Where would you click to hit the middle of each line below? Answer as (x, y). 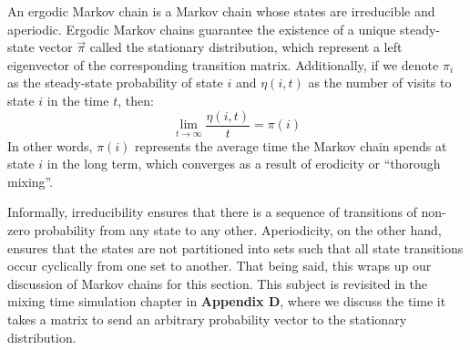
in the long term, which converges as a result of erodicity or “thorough (244, 164)
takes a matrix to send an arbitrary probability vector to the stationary (207, 319)
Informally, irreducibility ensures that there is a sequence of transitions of (212, 212)
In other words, (50, 145)
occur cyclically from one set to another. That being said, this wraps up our (220, 266)
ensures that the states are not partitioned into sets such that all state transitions (235, 247)
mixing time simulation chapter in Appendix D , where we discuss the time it (227, 301)
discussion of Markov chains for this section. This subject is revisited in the (217, 283)
